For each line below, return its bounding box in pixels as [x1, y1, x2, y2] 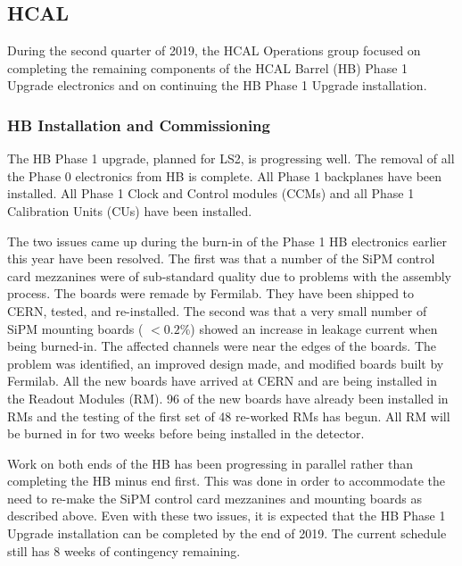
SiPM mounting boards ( [7, 319, 144, 337]
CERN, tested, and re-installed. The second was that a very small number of [7, 301, 427, 320]
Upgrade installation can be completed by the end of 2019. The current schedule [7, 524, 447, 543]
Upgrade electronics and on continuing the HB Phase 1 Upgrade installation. [7, 76, 427, 95]
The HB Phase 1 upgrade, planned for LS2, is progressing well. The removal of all [7, 149, 455, 168]
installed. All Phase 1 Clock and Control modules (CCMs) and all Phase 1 [7, 184, 415, 203]
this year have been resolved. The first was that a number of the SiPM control [7, 249, 435, 268]
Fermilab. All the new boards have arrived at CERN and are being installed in [7, 371, 438, 390]
